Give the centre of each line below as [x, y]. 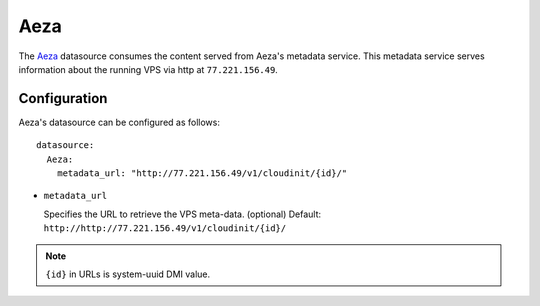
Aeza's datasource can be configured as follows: [119, 122]
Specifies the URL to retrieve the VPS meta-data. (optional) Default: [182, 214]
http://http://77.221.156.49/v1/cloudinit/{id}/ [165, 228]
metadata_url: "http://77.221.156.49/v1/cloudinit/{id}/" [202, 173]
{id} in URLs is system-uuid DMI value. [128, 274]
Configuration [63, 98]
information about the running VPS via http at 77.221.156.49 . [148, 69]
